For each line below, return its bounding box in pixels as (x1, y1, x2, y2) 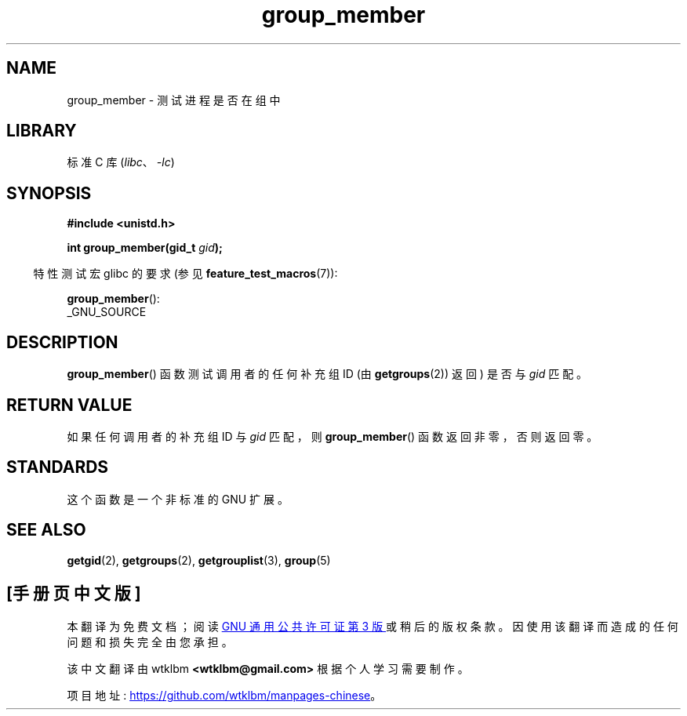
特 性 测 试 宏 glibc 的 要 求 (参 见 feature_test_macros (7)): (33, 267, 338, 281)
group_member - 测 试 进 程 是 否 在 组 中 (67, 93, 281, 107)
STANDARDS (6, 457, 109, 478)
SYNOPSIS (6, 183, 92, 203)
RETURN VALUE (6, 394, 133, 415)
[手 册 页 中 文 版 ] (6, 583, 141, 604)
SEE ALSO (6, 520, 86, 540)
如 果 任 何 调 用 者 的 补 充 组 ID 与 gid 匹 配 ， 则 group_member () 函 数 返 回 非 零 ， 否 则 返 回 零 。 (67, 429, 598, 443)
